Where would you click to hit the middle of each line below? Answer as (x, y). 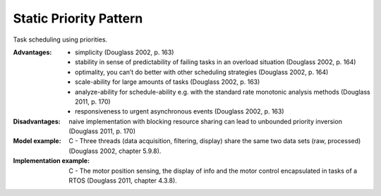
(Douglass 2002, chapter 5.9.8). (115, 151)
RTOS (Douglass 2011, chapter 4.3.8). (123, 180)
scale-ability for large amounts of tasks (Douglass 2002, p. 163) (168, 82)
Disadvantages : (37, 121)
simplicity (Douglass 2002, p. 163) (125, 52)
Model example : (37, 141)
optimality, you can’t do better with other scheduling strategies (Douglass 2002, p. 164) (202, 72)
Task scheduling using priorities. (60, 39)
